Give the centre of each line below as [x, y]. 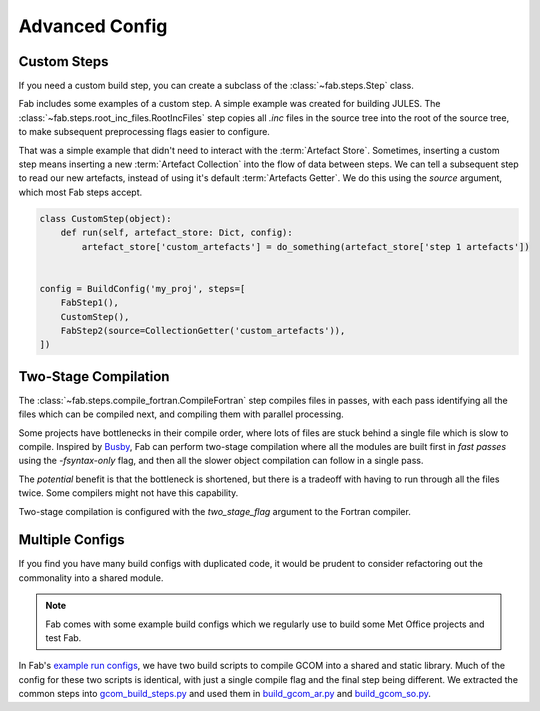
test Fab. [63, 638]
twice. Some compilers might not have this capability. [128, 493]
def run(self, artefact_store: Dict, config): [177, 233]
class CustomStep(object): [105, 218]
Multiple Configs [71, 540]
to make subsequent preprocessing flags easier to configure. [144, 132]
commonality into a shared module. [91, 577]
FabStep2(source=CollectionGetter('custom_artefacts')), [203, 330]
